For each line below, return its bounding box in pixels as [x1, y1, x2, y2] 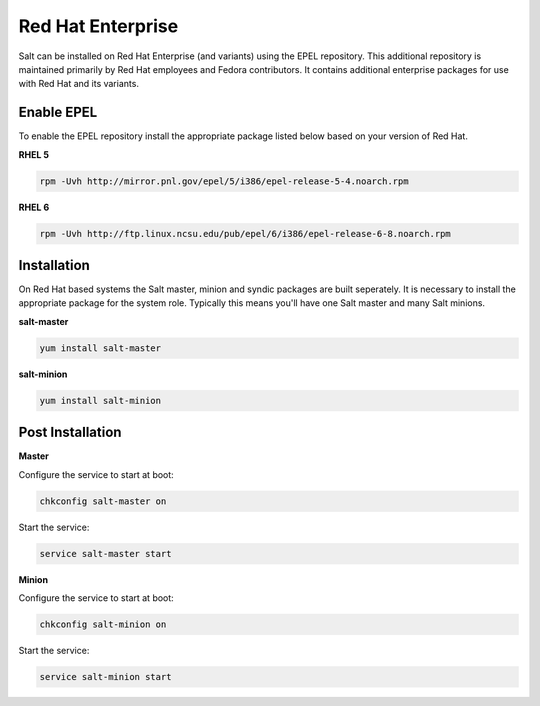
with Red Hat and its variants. [18, 78, 140, 90]
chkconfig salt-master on [39, 495, 167, 507]
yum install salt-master [39, 342, 162, 354]
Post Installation [18, 424, 122, 441]
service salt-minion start [39, 671, 172, 682]
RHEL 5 [18, 148, 50, 160]
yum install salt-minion [39, 395, 162, 406]
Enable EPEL [18, 104, 98, 121]
